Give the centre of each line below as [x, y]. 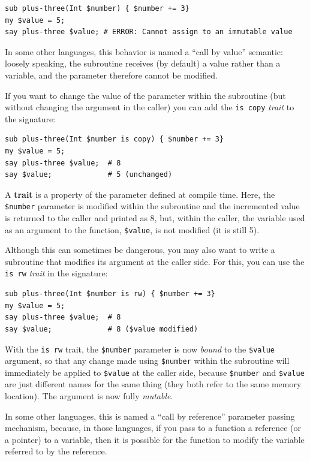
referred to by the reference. [56, 451]
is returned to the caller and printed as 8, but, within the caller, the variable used [155, 218]
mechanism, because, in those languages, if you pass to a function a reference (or [153, 428]
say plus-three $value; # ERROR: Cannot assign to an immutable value [149, 32]
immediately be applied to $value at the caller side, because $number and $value [155, 372]
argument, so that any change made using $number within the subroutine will [147, 361]
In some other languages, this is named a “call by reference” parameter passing [150, 416]
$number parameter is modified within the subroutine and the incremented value [152, 206]
